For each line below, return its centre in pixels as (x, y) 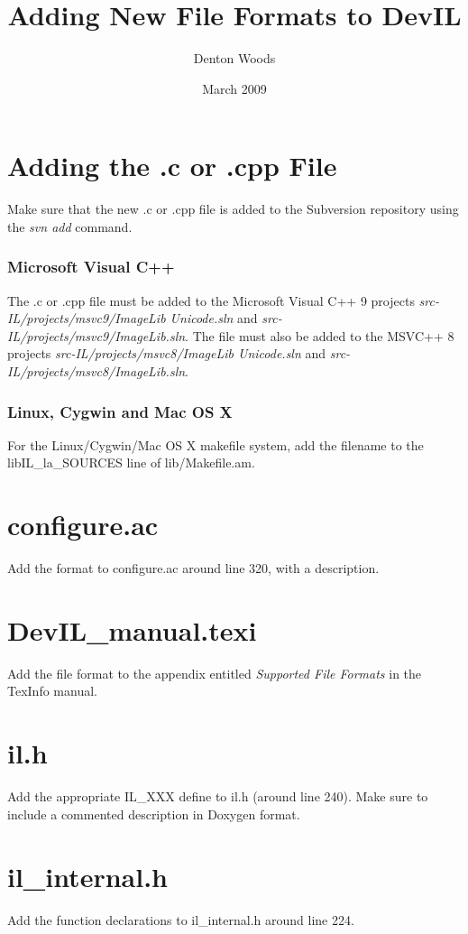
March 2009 (234, 88)
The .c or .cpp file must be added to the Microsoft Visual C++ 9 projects (211, 300)
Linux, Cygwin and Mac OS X (120, 411)
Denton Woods (234, 58)
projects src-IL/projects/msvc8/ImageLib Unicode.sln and (167, 353)
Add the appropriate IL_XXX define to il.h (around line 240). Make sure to (218, 796)
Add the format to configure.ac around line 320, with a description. (193, 568)
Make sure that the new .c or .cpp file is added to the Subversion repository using (233, 209)
